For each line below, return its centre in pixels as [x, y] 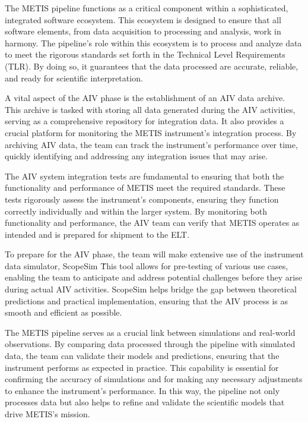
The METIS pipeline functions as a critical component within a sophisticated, [147, 8]
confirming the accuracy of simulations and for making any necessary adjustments [154, 379]
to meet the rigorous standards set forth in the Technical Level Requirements [145, 54]
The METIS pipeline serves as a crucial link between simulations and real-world [150, 332]
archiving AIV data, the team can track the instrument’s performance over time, [151, 144]
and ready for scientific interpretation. [74, 78]
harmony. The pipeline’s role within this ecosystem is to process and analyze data [153, 42]
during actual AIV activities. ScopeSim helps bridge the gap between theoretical [151, 289]
